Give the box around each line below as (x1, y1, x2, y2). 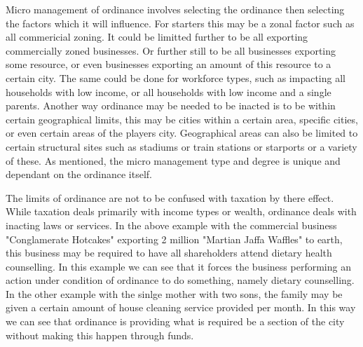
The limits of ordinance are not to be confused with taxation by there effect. (6, 190, 334, 205)
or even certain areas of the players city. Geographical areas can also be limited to (6, 125, 358, 140)
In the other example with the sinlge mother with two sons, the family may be (6, 286, 343, 301)
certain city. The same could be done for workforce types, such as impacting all (6, 70, 345, 85)
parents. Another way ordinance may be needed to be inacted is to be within (6, 98, 336, 113)
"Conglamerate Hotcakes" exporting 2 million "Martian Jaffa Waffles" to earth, (6, 231, 343, 246)
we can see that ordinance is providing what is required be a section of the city (6, 314, 345, 329)
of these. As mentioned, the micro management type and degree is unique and (6, 153, 341, 168)
